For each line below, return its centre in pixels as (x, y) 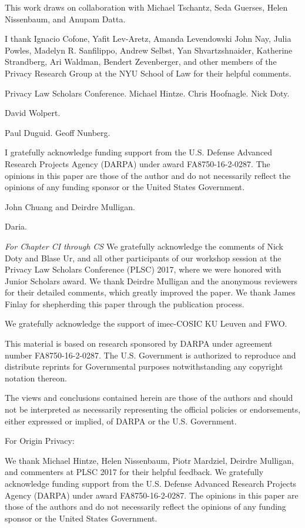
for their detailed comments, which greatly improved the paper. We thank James (150, 292)
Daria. (16, 226)
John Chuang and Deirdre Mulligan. (70, 206)
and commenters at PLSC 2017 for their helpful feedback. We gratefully (134, 472)
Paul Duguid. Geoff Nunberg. (58, 132)
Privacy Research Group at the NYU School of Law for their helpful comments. (148, 73)
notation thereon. (36, 378)
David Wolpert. (33, 113)
